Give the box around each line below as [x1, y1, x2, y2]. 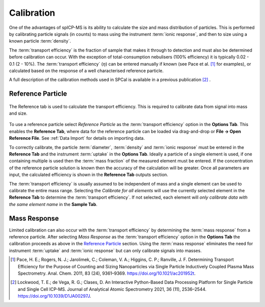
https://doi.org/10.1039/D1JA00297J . [18, 293, 92, 299]
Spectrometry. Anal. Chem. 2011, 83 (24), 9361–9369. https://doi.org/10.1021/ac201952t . [18, 270, 196, 277]
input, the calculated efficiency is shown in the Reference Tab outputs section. [9, 172, 169, 178]
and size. [9, 110, 28, 116]
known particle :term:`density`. [9, 38, 71, 44]
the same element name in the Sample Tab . [9, 201, 98, 207]
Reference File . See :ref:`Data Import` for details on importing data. [9, 135, 145, 141]
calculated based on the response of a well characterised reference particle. [9, 68, 164, 74]
